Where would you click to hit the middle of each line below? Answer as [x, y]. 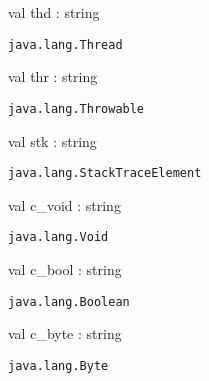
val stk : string [52, 140]
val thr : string [53, 76]
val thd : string [54, 12]
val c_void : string [64, 204]
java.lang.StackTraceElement [105, 173]
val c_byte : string [65, 333]
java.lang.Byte [58, 365]
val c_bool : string [65, 269]
